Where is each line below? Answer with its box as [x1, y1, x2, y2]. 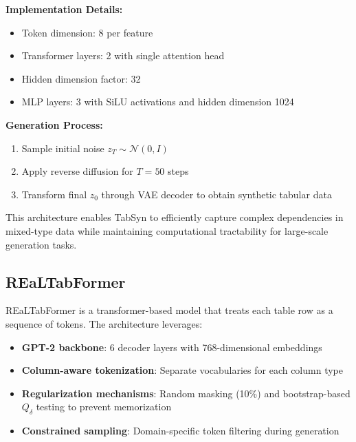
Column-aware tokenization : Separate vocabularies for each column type [21, 363, 343, 377]
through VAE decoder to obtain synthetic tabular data [101, 187, 332, 201]
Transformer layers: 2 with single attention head [21, 48, 225, 63]
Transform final [21, 187, 87, 201]
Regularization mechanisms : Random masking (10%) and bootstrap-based [21, 386, 351, 400]
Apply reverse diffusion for [21, 164, 133, 178]
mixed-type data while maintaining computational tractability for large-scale [5, 223, 329, 238]
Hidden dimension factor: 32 [21, 71, 141, 85]
